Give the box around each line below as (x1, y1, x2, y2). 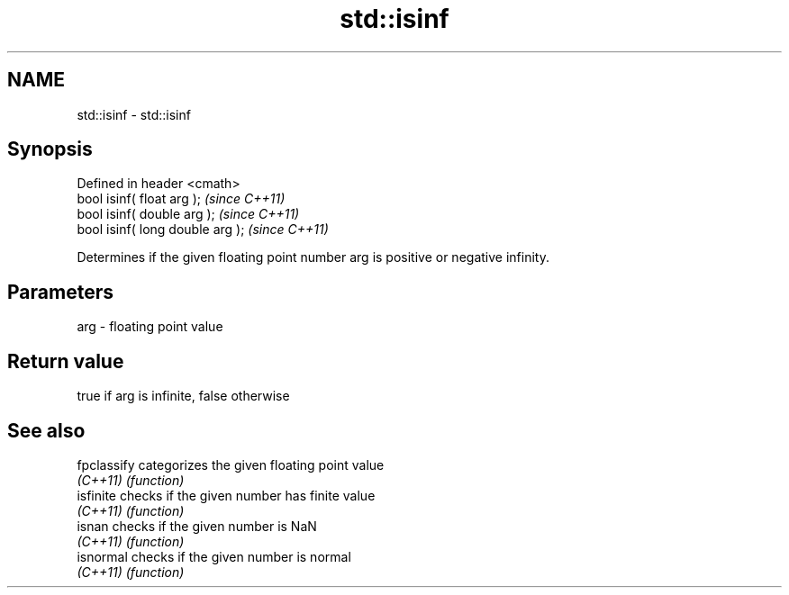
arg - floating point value (77, 319, 223, 335)
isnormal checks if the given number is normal (77, 548, 351, 564)
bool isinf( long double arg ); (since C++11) (77, 221, 329, 238)
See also (7, 419, 86, 442)
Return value (7, 349, 124, 373)
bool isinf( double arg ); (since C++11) (77, 206, 300, 222)
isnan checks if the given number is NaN (77, 518, 317, 534)
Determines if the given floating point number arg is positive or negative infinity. (77, 249, 549, 266)
